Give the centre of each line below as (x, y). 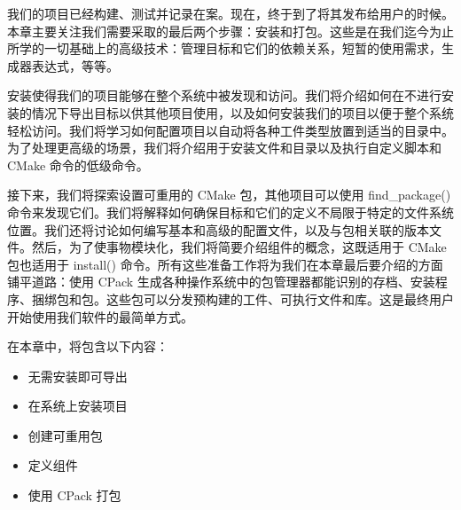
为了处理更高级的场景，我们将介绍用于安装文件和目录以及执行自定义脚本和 (224, 148)
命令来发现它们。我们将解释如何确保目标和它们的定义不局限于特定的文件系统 (230, 212)
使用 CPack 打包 (74, 495)
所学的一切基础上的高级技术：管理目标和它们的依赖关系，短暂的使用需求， (224, 48)
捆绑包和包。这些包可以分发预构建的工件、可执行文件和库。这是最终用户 (242, 298)
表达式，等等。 (75, 65)
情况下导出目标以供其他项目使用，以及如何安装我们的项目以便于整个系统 (242, 112)
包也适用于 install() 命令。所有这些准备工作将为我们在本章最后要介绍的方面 (225, 264)
